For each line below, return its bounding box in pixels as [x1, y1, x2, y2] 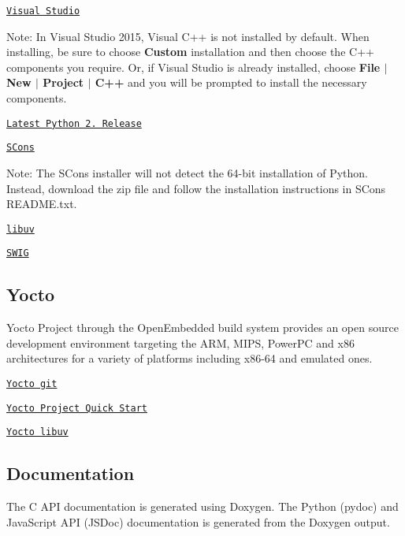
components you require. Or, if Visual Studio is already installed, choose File [6, 58, 381, 75]
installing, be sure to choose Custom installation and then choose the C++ [6, 43, 374, 60]
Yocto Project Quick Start [6, 402, 147, 414]
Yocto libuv [6, 426, 69, 438]
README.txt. [6, 195, 77, 212]
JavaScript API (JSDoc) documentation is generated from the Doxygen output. [6, 513, 390, 530]
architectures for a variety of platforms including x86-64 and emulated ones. [6, 350, 373, 367]
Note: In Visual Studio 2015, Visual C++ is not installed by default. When [6, 28, 370, 44]
